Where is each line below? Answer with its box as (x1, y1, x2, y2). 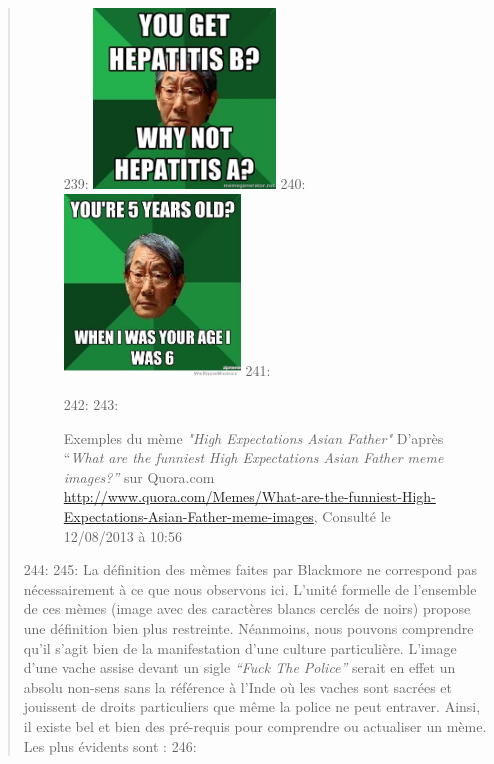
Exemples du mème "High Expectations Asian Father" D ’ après (63, 427, 444, 448)
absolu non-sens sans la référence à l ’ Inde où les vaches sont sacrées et (23, 676, 452, 697)
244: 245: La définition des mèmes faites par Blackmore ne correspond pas (23, 559, 477, 580)
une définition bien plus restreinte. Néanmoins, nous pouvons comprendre (23, 617, 474, 638)
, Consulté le (313, 505, 391, 526)
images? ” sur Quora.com (63, 466, 215, 487)
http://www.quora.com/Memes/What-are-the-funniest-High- (63, 486, 436, 507)
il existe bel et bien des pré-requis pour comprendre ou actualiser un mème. (23, 715, 487, 736)
